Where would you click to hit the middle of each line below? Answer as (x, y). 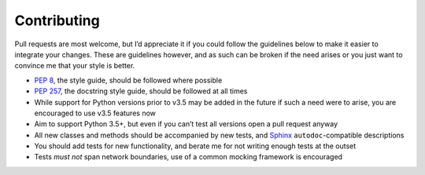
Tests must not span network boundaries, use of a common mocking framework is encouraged (188, 157)
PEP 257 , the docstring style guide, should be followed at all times (141, 91)
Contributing (57, 20)
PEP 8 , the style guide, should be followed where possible (128, 80)
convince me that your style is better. (75, 66)
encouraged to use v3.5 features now (95, 113)
